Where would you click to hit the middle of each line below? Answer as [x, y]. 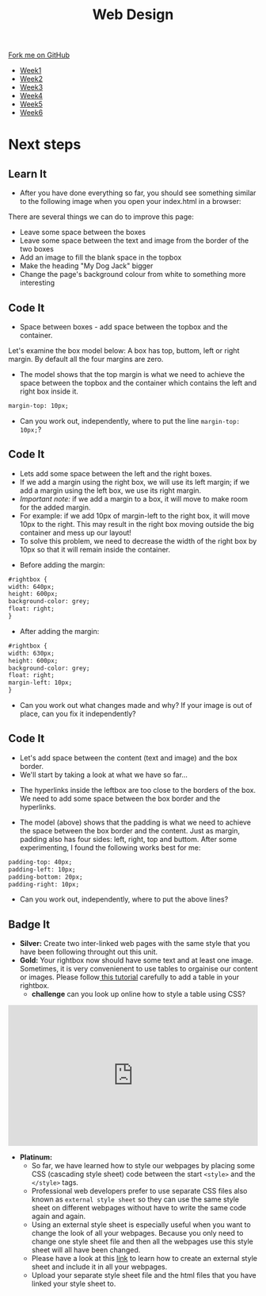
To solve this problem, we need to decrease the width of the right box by [138, 540]
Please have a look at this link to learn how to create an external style [144, 1258]
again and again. [59, 1216]
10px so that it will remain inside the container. [95, 549]
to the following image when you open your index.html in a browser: [130, 202]
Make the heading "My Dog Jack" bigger [86, 266]
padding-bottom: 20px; [46, 877]
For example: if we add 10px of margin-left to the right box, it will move [135, 515]
